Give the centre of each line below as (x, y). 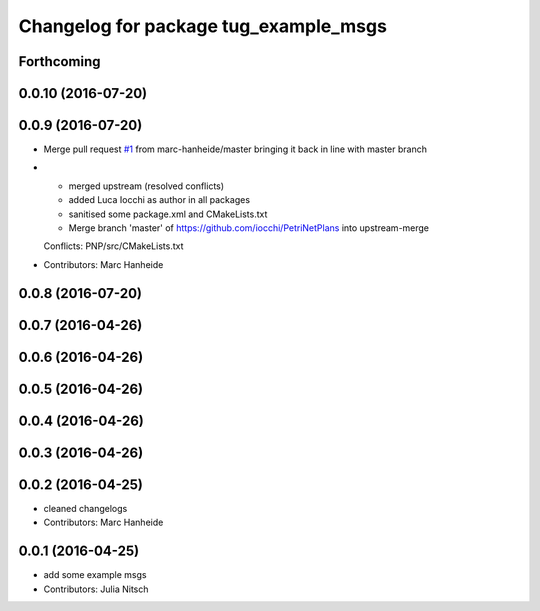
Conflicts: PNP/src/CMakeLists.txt (113, 246)
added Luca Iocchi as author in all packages (159, 200)
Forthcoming (59, 61)
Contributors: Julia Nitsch (96, 589)
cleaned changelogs (85, 508)
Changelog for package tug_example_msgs (202, 26)
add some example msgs (95, 575)
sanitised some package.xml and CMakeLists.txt (168, 214)
